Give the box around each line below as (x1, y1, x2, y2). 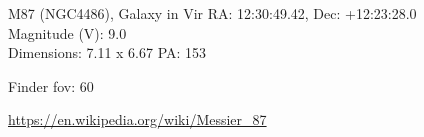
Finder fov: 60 (8, 75, 94, 96)
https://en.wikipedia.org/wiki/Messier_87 (8, 109, 267, 130)
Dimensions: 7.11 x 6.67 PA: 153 (8, 42, 207, 63)
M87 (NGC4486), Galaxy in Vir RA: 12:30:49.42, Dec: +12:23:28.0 (8, 3, 417, 23)
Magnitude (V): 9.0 (8, 22, 127, 43)
